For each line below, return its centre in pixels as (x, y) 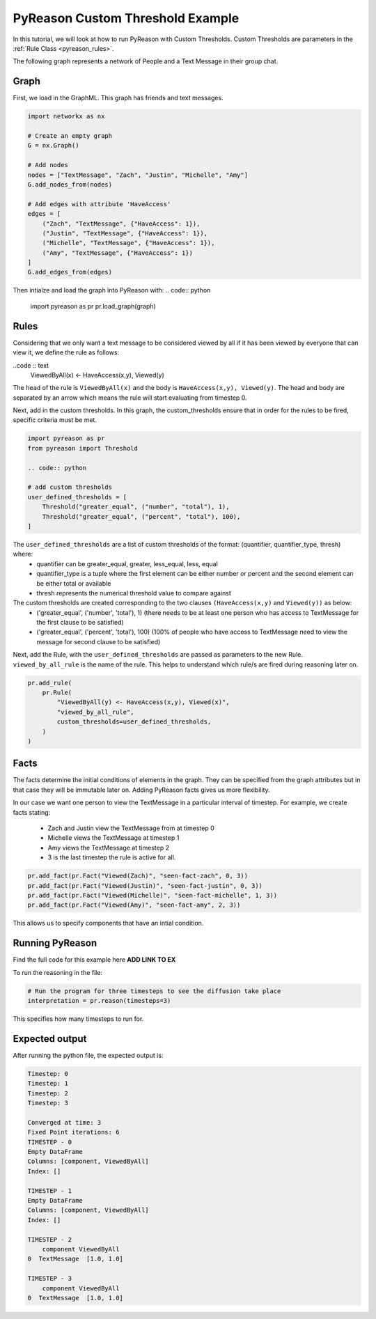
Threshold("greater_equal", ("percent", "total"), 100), (141, 516)
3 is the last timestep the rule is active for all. (112, 857)
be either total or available (74, 583)
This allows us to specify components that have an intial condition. (108, 923)
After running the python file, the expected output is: (88, 1055)
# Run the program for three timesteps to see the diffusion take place (154, 991)
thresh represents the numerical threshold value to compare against (134, 593)
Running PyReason (55, 943)
